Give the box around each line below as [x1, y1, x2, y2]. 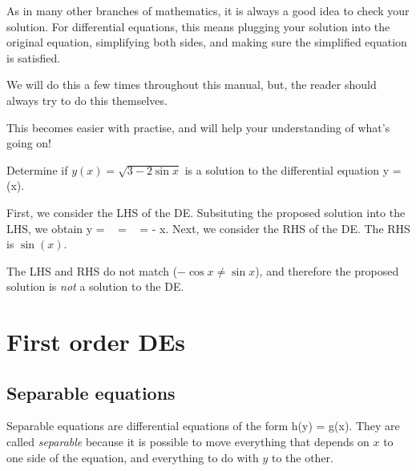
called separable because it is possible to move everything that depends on [6, 433, 370, 450]
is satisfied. [6, 49, 61, 66]
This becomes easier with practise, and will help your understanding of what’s [6, 119, 390, 135]
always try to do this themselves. [6, 91, 168, 108]
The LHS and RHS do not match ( [6, 262, 178, 279]
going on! [6, 135, 52, 151]
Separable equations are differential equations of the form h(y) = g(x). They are [6, 417, 400, 434]
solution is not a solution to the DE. [6, 278, 184, 295]
